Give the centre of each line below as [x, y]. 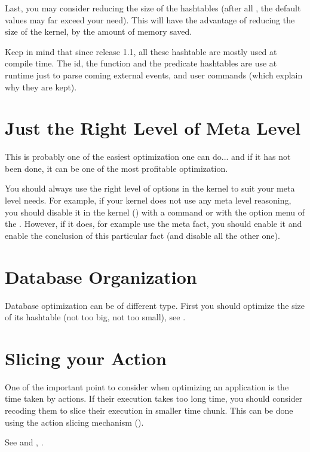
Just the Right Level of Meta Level [153, 128]
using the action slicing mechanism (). [74, 422]
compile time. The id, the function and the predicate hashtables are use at [141, 63]
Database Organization [101, 276]
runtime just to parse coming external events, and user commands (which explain [154, 75]
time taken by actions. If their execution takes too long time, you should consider [154, 398]
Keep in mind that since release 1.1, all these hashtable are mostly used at [141, 51]
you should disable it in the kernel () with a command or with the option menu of [155, 212]
